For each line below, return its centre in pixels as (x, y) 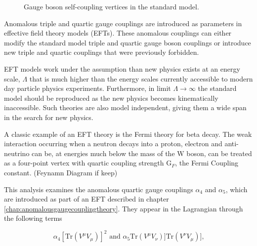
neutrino (17, 153)
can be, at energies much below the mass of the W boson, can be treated (142, 153)
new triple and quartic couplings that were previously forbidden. (102, 52)
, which (236, 189)
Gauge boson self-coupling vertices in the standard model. (111, 6)
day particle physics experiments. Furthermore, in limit (87, 88)
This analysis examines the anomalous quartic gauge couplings (99, 189)
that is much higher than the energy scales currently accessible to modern (141, 78)
